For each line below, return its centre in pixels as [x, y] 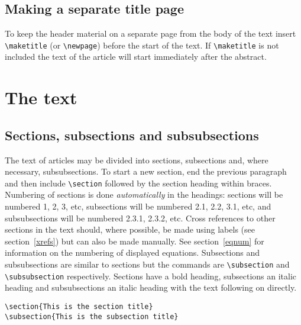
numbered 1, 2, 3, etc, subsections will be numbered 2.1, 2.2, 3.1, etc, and [138, 206]
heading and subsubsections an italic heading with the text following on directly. [151, 287]
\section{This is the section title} [79, 306]
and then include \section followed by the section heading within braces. [138, 183]
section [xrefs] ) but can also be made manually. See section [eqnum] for [135, 241]
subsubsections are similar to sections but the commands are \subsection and [147, 264]
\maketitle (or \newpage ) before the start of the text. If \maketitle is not [142, 45]
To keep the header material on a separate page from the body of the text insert [150, 33]
